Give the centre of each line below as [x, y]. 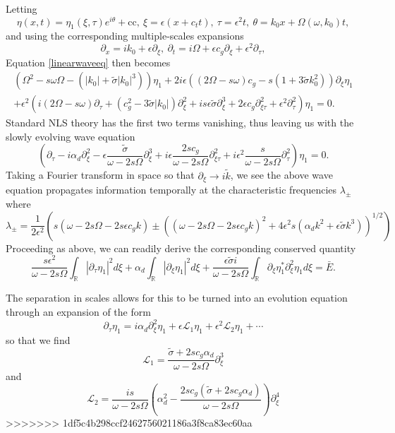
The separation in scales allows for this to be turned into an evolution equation [177, 298]
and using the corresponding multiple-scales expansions [125, 36]
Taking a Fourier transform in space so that [100, 175]
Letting [22, 8]
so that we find [38, 339]
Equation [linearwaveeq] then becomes [88, 62]
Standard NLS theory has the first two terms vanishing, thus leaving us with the [180, 123]
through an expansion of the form [78, 312]
